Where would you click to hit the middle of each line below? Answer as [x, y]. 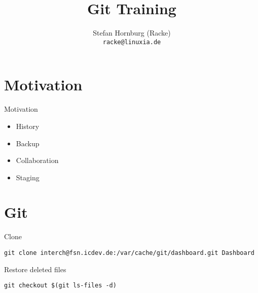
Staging [28, 177]
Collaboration [37, 160]
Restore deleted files [35, 269]
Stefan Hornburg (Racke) [132, 33]
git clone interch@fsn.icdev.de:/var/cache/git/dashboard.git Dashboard [129, 253]
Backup [28, 143]
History [28, 126]
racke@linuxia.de [132, 42]
